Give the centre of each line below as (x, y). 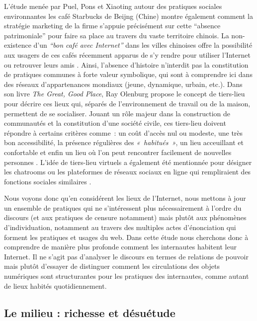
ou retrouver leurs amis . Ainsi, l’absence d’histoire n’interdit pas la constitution (126, 64)
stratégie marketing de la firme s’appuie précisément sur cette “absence (112, 26)
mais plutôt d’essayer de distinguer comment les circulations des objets (112, 266)
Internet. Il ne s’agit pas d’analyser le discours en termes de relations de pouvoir (126, 256)
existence (18, 45)
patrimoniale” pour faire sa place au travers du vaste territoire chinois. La (117, 35)
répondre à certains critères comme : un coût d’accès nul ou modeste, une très (124, 132)
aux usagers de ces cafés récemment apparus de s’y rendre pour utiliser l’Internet (127, 54)
